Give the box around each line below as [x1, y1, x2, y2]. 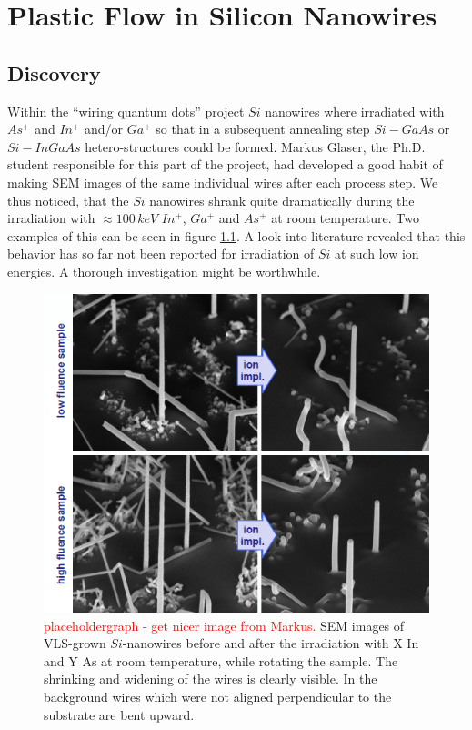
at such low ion [335, 244, 419, 263]
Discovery [7, 58, 101, 86]
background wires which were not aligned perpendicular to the [44, 686, 392, 705]
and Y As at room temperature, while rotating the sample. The [44, 651, 398, 670]
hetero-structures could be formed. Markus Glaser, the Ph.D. [85, 137, 426, 156]
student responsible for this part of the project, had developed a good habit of [7, 155, 443, 174]
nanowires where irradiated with [265, 101, 445, 120]
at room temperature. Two [271, 208, 419, 228]
